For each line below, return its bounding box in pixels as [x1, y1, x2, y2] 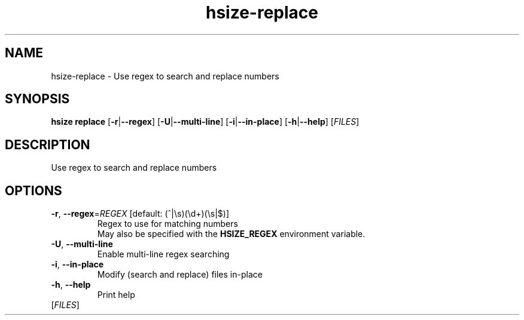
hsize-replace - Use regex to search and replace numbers [51, 70, 279, 81]
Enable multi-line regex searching [97, 249, 230, 260]
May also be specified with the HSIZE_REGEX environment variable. [97, 229, 365, 239]
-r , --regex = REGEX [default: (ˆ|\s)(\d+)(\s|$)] [51, 208, 230, 219]
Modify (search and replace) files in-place [97, 269, 263, 280]
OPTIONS [5, 183, 62, 198]
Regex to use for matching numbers [97, 219, 238, 229]
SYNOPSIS [5, 91, 70, 107]
